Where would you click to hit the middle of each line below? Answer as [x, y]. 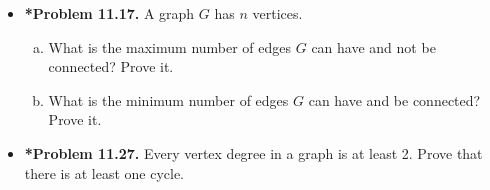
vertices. [277, 13]
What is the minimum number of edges [168, 99]
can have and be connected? [394, 99]
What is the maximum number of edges [170, 46]
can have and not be [373, 46]
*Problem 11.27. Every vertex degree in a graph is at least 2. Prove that [253, 152]
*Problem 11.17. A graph [109, 13]
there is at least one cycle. [104, 172]
